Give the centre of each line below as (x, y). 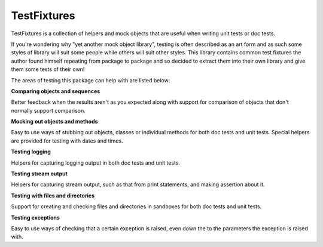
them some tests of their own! (48, 69)
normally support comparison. (48, 110)
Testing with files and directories (53, 195)
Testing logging (31, 152)
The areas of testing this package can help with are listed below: (91, 80)
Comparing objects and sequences (56, 91)
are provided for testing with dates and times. (67, 141)
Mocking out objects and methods (54, 122)
